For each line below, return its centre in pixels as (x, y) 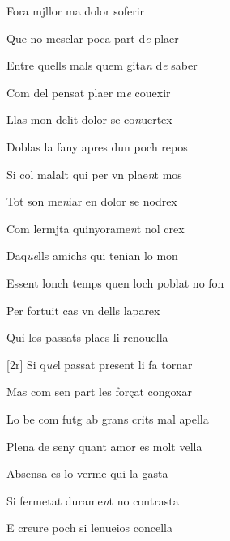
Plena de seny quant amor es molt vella (104, 446)
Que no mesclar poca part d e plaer (93, 38)
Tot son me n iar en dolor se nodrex (92, 201)
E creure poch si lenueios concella (89, 528)
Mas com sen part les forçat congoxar (99, 392)
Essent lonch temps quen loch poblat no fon (115, 282)
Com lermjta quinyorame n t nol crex (96, 228)
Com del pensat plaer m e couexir (89, 92)
